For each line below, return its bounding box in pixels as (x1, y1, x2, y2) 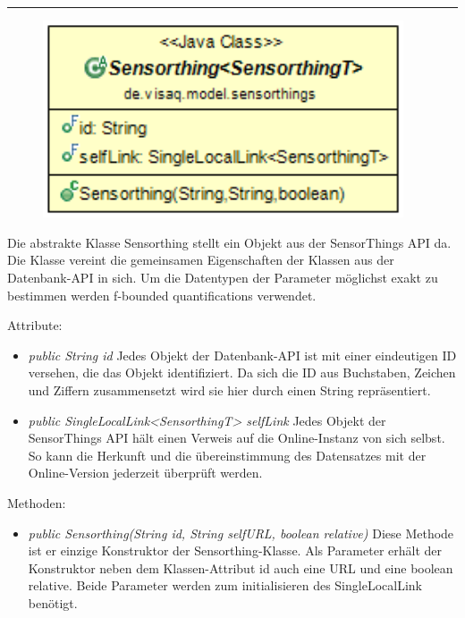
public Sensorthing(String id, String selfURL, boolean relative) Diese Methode (28, 523, 454, 542)
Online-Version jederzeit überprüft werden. (28, 463, 263, 482)
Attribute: (7, 316, 63, 334)
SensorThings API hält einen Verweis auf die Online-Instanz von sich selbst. (28, 428, 445, 447)
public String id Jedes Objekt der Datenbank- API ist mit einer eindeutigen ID (28, 345, 457, 364)
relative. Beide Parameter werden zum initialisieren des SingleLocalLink (28, 576, 422, 595)
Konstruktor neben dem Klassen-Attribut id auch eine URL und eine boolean (28, 558, 453, 577)
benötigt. (28, 593, 78, 612)
